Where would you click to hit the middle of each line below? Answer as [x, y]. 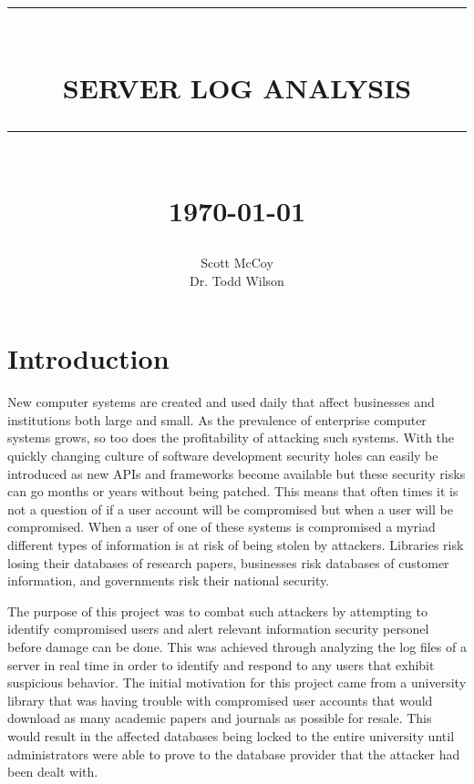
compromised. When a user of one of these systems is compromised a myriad [222, 527]
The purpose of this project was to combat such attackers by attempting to [217, 611]
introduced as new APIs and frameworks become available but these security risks [237, 473]
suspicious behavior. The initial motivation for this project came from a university [237, 682]
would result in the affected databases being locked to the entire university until [231, 735]
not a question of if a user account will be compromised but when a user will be [230, 509]
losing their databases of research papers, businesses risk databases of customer [228, 562]
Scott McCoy [237, 263]
